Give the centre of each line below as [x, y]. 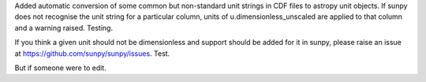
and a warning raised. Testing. [64, 28]
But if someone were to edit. [60, 68]
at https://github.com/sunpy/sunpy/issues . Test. [92, 53]
